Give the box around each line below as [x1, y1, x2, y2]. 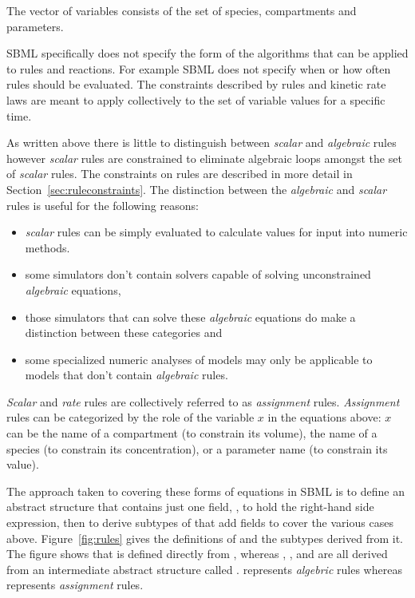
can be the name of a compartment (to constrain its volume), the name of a [6, 425, 377, 442]
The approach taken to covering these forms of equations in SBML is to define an [6, 482, 405, 499]
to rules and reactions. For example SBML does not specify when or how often [6, 60, 391, 77]
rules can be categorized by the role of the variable [6, 409, 255, 426]
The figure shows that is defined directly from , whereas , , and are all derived [6, 545, 388, 562]
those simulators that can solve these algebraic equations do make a [25, 308, 356, 325]
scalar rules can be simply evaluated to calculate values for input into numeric [25, 224, 408, 240]
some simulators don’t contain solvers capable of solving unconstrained [25, 266, 371, 283]
